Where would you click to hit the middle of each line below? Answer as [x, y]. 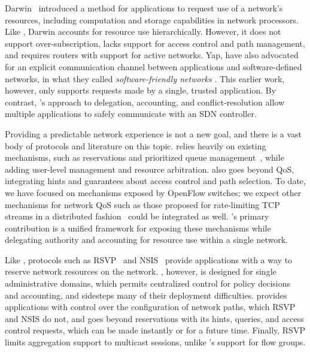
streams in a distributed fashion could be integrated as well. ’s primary [137, 216]
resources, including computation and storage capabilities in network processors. [152, 19]
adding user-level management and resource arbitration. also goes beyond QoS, [150, 169]
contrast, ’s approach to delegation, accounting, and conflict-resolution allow [145, 102]
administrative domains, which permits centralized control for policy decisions [148, 283]
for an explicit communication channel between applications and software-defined [154, 66]
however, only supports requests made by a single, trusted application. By [141, 90]
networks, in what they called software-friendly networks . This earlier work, [145, 78]
